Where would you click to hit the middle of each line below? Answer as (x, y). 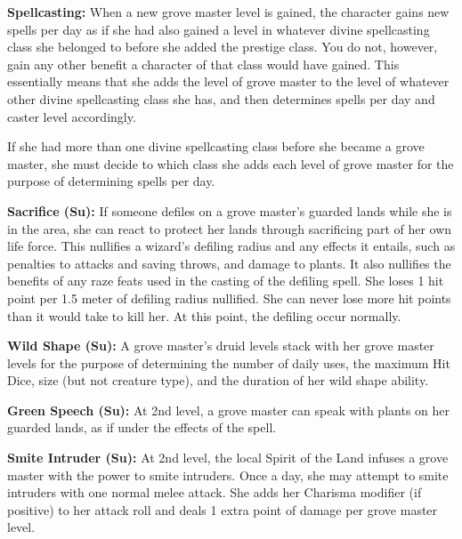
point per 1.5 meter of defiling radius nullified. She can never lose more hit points (229, 298)
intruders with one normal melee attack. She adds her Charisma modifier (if (215, 492)
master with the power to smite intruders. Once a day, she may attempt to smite (228, 475)
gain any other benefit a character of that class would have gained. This (203, 64)
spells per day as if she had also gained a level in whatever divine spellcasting (219, 29)
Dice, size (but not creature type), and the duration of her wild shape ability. (218, 380)
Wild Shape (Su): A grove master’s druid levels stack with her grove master (221, 346)
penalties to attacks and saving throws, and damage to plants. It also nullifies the (229, 263)
